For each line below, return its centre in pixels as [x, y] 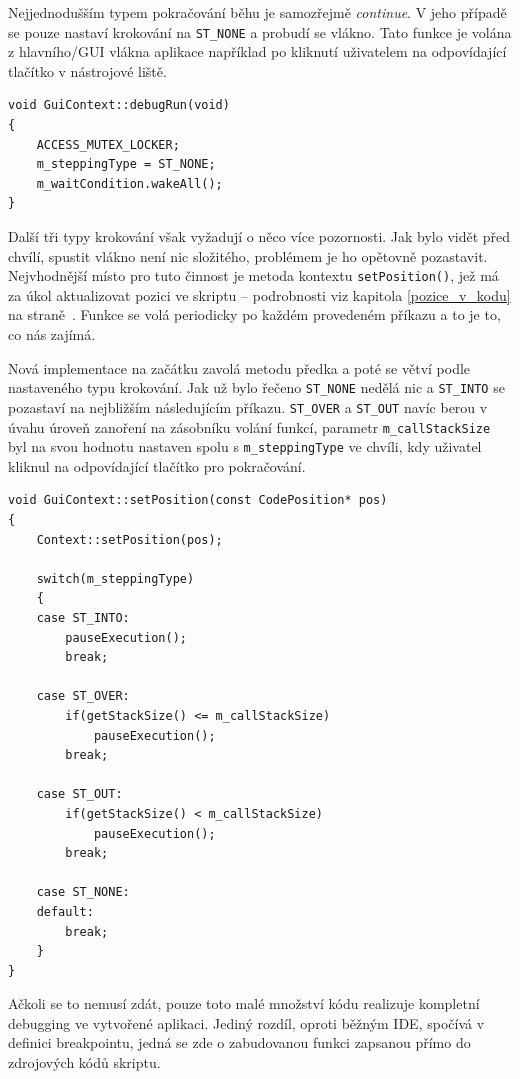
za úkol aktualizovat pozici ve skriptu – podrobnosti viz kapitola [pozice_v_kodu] [259, 294]
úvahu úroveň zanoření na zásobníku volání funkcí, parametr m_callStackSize [249, 426]
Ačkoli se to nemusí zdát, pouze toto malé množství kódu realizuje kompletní [244, 1003]
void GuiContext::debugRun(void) [119, 105]
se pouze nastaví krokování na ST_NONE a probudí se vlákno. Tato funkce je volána [260, 31]
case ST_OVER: [83, 696]
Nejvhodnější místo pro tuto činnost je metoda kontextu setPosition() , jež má [253, 275]
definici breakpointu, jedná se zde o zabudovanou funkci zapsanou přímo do [239, 1042]
